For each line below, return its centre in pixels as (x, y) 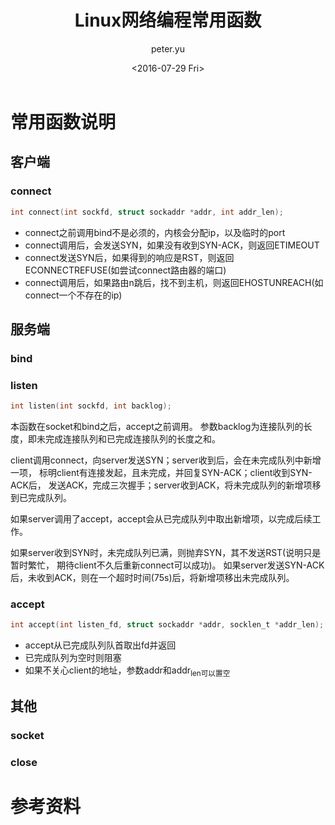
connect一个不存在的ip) (73, 295)
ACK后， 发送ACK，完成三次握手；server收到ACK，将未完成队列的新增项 (161, 485)
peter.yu (168, 48)
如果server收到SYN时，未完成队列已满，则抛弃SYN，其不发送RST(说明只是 (166, 552)
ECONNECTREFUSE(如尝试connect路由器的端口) (125, 270)
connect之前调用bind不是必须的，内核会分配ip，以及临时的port (155, 232)
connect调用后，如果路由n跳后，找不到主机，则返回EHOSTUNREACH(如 (174, 282)
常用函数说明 (63, 122)
